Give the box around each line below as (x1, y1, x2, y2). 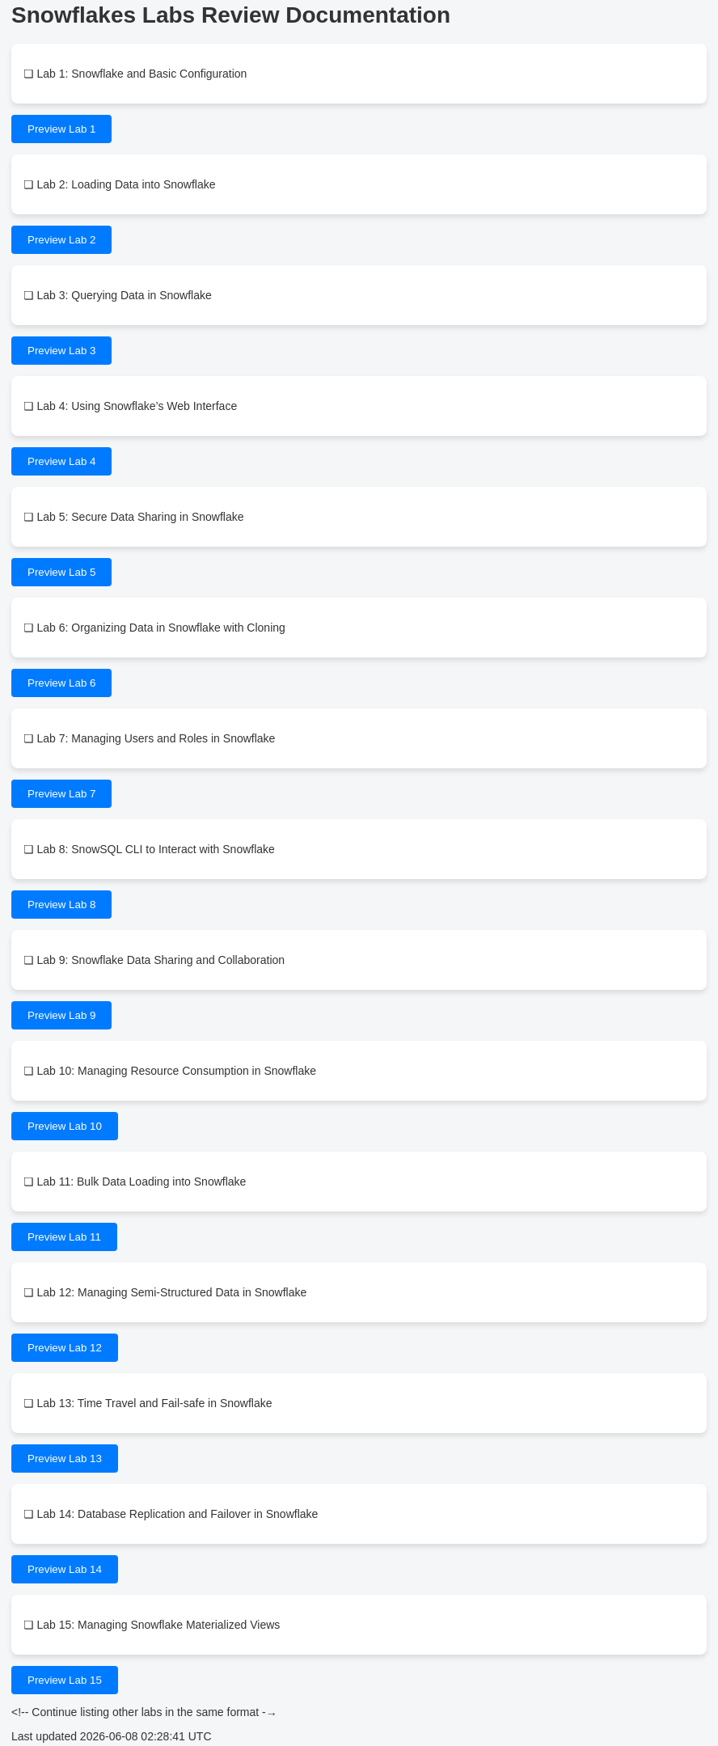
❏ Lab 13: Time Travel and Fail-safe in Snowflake (23, 1396, 272, 1410)
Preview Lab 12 (27, 1341, 102, 1354)
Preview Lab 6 (27, 676, 96, 689)
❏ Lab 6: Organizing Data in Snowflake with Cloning (23, 620, 285, 634)
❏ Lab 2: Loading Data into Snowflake (23, 177, 216, 191)
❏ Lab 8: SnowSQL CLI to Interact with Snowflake (23, 842, 275, 856)
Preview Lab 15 (27, 1673, 102, 1686)
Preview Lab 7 (27, 787, 96, 800)
